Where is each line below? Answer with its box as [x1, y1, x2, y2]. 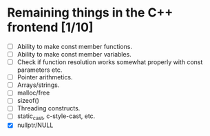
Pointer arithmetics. [17, 73, 73, 81]
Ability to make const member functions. [17, 42, 133, 50]
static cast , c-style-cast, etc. [17, 112, 96, 122]
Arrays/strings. [17, 81, 60, 89]
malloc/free [17, 88, 50, 97]
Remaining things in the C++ [7, 5, 174, 21]
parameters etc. [17, 66, 63, 74]
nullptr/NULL [17, 121, 54, 129]
